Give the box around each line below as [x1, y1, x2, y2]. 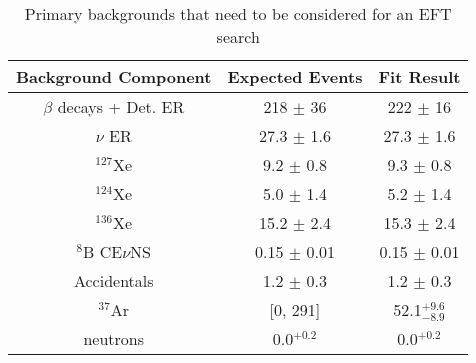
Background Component [16, 65, 212, 88]
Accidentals [73, 269, 154, 292]
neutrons [83, 327, 145, 351]
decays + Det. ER [57, 95, 185, 118]
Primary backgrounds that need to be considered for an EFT [24, 2, 452, 25]
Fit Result [378, 65, 461, 88]
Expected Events [227, 65, 363, 88]
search [216, 25, 260, 48]
